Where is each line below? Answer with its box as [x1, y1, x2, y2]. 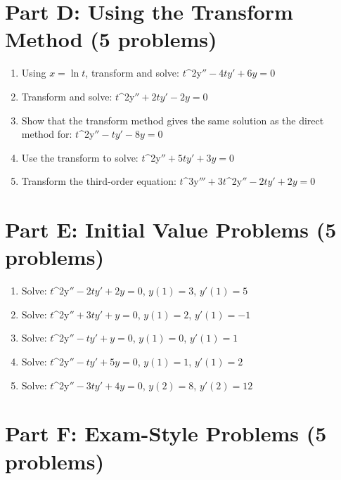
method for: [21, 127, 72, 141]
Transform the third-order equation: [21, 174, 176, 188]
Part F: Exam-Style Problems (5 [5, 419, 327, 448]
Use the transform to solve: [21, 150, 139, 164]
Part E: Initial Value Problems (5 [5, 215, 337, 244]
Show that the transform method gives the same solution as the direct [21, 112, 324, 127]
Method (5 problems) [5, 25, 217, 53]
